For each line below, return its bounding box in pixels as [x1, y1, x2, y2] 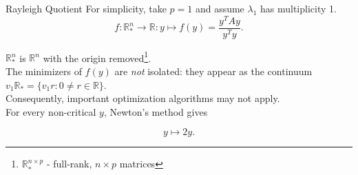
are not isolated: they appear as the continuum [114, 63, 313, 78]
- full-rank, [46, 156, 92, 171]
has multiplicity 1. [260, 1, 337, 15]
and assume [195, 1, 244, 15]
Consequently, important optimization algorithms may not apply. [6, 91, 280, 105]
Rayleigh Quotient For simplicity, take [6, 1, 167, 15]
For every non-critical [6, 104, 96, 119]
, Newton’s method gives [103, 104, 208, 119]
